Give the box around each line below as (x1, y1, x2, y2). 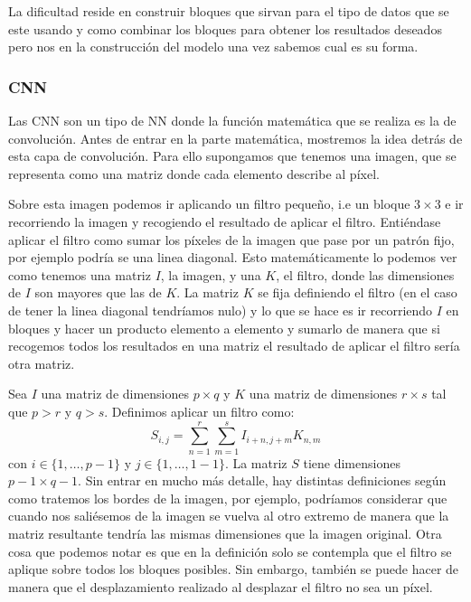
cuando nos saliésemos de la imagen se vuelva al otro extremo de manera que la (8, 506, 449, 525)
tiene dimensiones (303, 453, 400, 472)
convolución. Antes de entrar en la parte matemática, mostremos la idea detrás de (8, 128, 463, 147)
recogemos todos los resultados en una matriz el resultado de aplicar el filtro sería (8, 336, 460, 355)
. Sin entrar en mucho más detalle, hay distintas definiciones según (78, 471, 447, 490)
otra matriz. (8, 353, 75, 372)
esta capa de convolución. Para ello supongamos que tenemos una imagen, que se (8, 146, 457, 165)
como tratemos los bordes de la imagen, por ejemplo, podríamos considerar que (8, 488, 447, 507)
